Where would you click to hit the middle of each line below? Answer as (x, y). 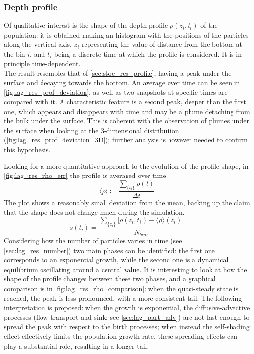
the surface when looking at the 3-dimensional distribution (92, 130)
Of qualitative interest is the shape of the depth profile (86, 25)
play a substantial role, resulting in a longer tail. (76, 345)
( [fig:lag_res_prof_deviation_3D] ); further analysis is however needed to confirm (126, 140)
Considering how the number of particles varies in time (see (93, 241)
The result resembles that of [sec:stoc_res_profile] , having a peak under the (118, 73)
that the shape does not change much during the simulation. (94, 212)
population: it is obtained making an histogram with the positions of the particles (126, 34)
